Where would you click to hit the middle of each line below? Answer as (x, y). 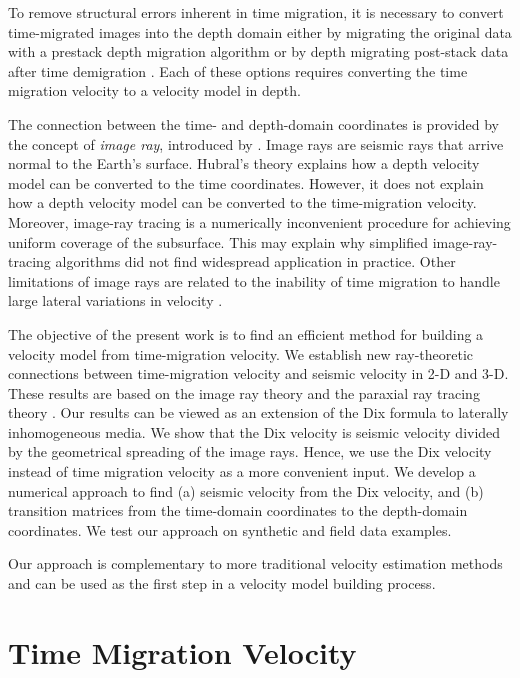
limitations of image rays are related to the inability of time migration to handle (254, 280)
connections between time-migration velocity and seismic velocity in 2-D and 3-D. (258, 373)
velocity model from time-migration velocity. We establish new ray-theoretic (241, 353)
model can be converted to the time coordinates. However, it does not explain (246, 182)
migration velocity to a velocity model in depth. (154, 90)
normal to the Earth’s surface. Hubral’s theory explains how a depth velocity (244, 163)
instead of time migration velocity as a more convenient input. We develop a (242, 471)
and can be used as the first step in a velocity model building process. (222, 583)
